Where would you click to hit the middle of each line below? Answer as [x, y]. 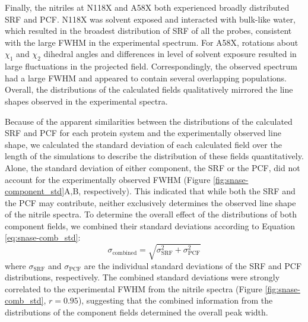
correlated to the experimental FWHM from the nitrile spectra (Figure [134, 288]
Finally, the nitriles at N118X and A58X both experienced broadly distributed [147, 7]
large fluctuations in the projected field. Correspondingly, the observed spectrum [151, 66]
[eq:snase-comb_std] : [43, 237]
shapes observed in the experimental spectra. [86, 101]
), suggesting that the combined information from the [175, 300]
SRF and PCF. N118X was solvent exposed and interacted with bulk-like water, [150, 19]
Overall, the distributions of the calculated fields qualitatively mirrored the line [149, 89]
